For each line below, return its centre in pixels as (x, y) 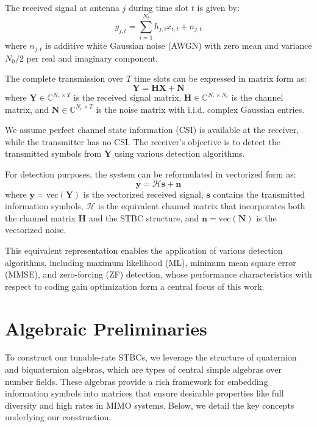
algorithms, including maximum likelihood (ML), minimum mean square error (151, 262)
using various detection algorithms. (180, 153)
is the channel (257, 97)
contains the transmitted (259, 194)
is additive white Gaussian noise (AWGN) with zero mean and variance (179, 45)
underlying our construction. (58, 417)
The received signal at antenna (62, 7)
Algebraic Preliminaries (106, 328)
